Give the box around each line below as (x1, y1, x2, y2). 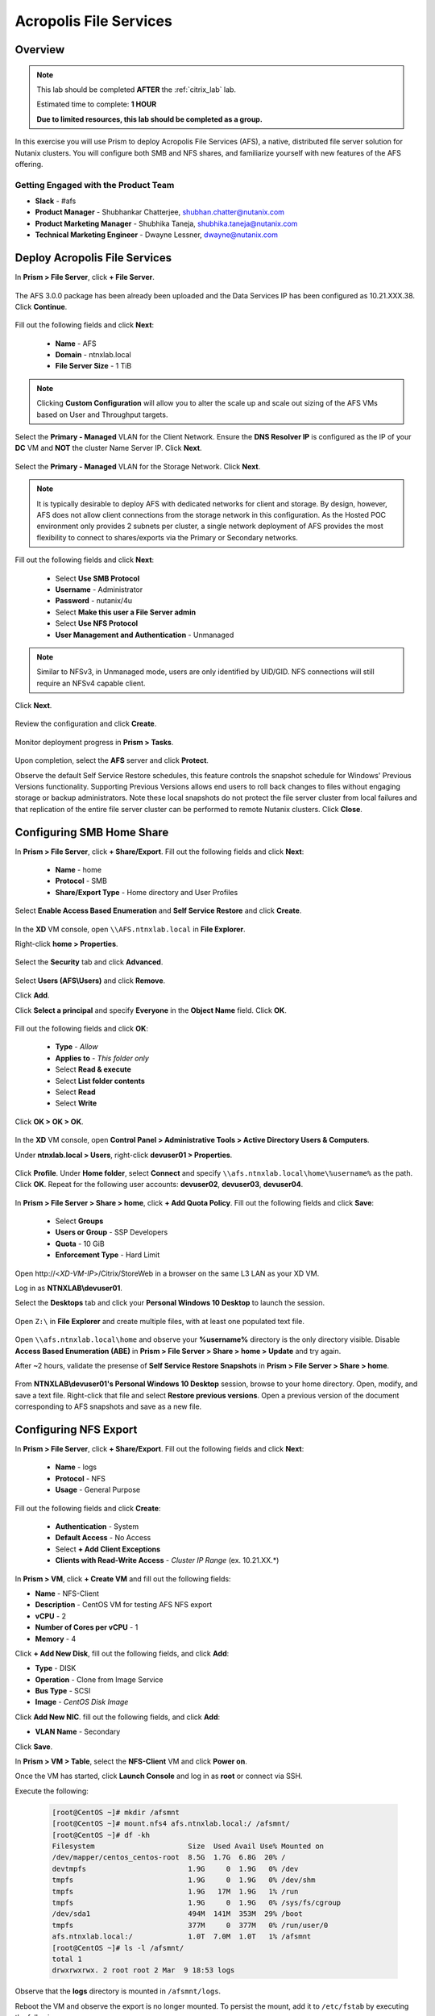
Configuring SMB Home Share (14, 825, 169, 839)
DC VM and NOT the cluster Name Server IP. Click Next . (14, 444, 202, 453)
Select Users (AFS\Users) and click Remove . (14, 976, 166, 985)
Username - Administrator (55, 585, 143, 594)
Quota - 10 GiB (55, 1239, 105, 1248)
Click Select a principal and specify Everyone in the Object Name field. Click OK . (14, 1005, 288, 1015)
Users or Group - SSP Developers (55, 1227, 168, 1237)
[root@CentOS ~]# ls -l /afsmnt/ (52, 1943, 184, 1952)
